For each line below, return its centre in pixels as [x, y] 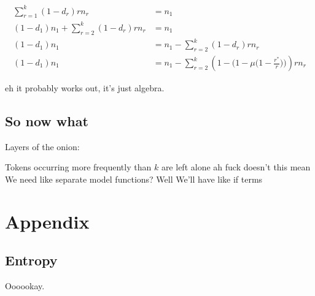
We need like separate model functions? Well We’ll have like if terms [134, 179]
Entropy [31, 260]
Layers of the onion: [42, 146]
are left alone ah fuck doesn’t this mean [236, 167]
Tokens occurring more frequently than [78, 167]
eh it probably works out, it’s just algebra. [85, 88]
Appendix [47, 221]
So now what [47, 121]
